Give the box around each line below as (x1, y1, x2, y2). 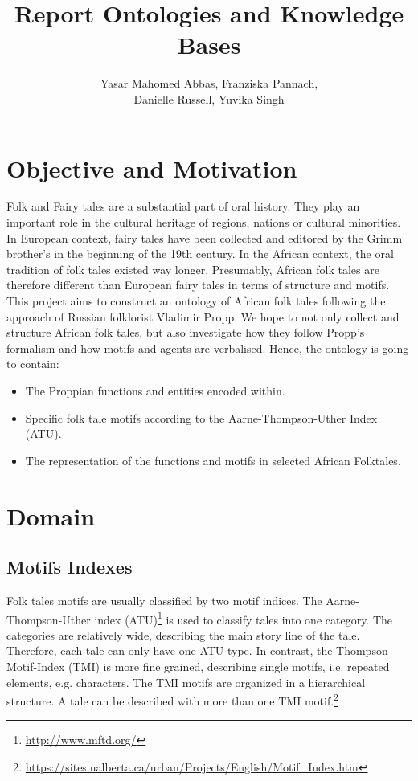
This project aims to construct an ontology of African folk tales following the (6, 292, 386, 309)
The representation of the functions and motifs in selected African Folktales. (25, 452, 401, 468)
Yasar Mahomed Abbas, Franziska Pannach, (100, 75, 318, 92)
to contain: (6, 355, 59, 372)
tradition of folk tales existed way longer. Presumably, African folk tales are (6, 260, 379, 277)
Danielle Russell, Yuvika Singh (133, 90, 285, 107)
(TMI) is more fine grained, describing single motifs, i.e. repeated (68, 657, 390, 674)
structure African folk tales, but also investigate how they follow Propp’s (6, 324, 365, 341)
